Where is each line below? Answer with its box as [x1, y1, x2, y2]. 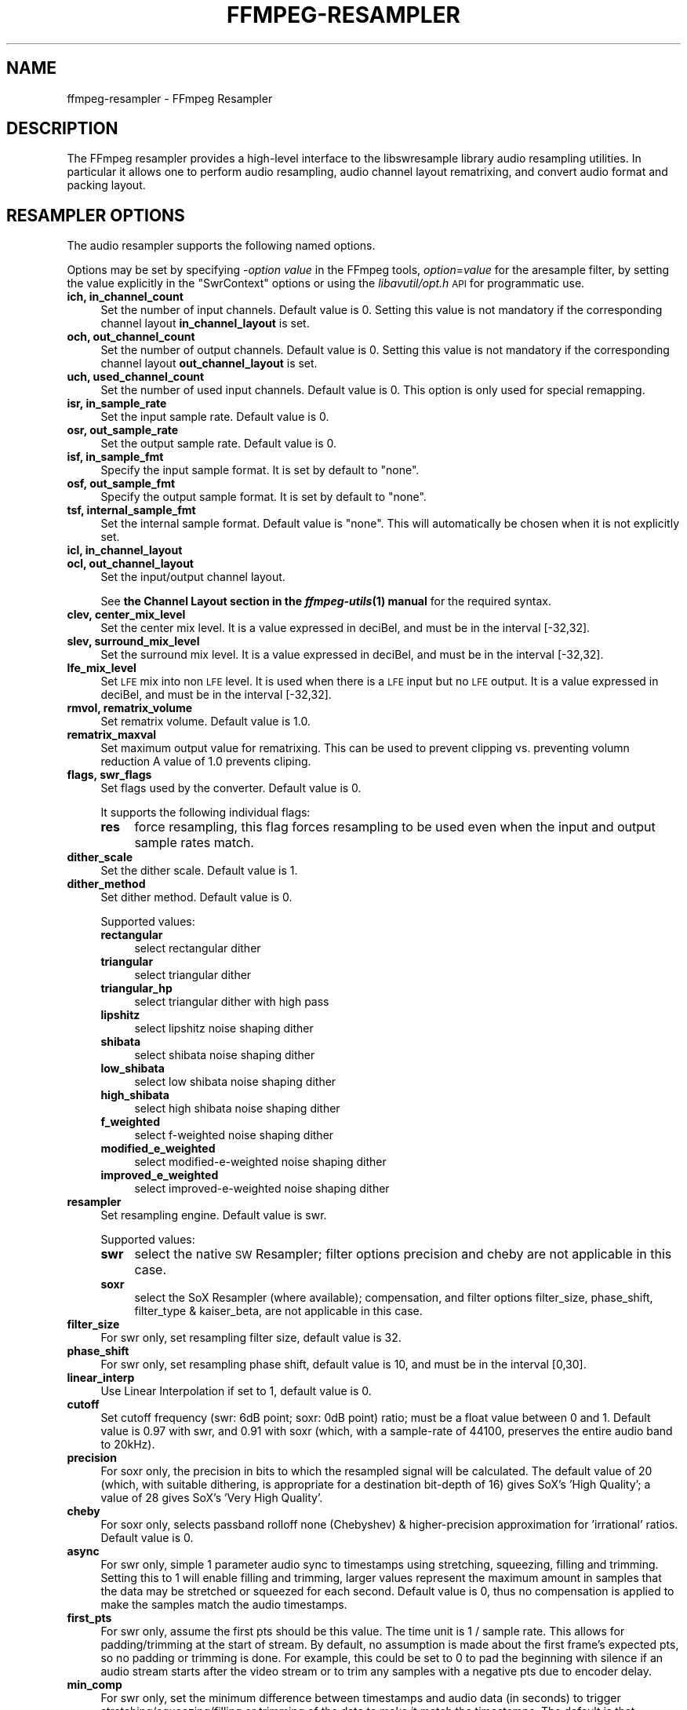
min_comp [67, 1678, 122, 1692]
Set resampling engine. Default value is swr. [100, 1208, 327, 1222]
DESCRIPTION [6, 119, 118, 139]
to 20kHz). [100, 1438, 155, 1452]
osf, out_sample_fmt [67, 477, 176, 491]
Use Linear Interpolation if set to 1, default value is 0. [100, 1384, 372, 1398]
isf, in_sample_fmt [67, 450, 164, 464]
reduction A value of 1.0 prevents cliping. [100, 755, 311, 769]
